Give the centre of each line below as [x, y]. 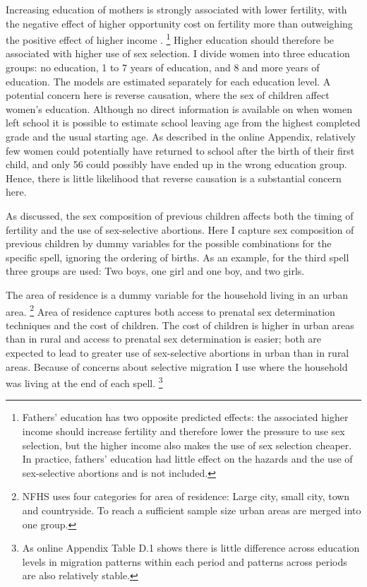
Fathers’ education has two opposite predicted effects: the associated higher [185, 417]
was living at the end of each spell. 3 [84, 382]
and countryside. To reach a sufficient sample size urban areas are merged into [192, 510]
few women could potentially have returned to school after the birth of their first [180, 150]
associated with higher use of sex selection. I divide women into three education [178, 53]
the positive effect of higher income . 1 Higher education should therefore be [170, 38]
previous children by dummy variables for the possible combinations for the [169, 243]
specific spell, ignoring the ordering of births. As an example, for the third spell [178, 257]
